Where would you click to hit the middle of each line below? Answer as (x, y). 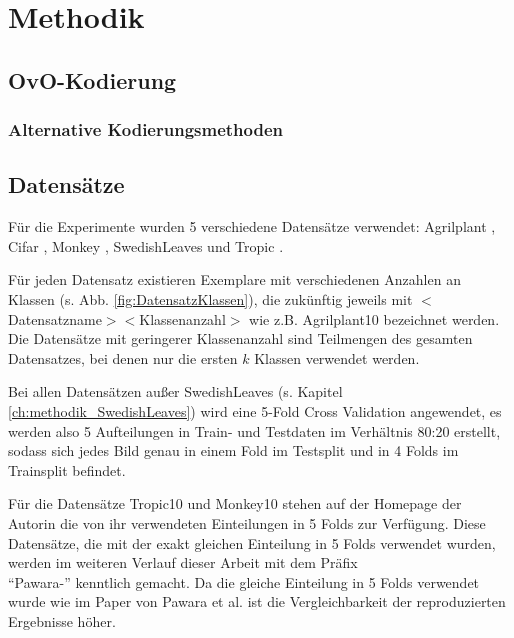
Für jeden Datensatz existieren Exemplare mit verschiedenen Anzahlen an (234, 279)
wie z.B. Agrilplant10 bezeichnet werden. (374, 318)
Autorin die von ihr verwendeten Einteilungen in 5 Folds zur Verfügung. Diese (247, 522)
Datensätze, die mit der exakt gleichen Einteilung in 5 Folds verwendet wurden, (252, 542)
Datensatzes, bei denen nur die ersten (123, 357)
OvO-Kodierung (92, 79)
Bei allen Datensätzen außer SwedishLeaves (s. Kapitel (175, 391)
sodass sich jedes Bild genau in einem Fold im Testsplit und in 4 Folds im (233, 450)
